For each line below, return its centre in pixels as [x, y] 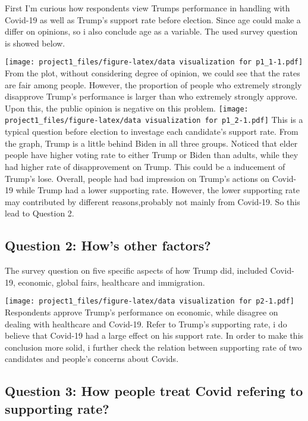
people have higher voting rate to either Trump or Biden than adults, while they [152, 155]
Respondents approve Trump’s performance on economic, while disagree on [142, 312]
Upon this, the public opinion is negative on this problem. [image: [127, 108]
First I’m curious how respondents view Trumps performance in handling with [147, 8]
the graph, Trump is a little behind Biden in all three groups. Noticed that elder [151, 143]
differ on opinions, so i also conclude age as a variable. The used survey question [151, 31]
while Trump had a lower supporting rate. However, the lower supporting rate [158, 190]
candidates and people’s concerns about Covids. [92, 359]
